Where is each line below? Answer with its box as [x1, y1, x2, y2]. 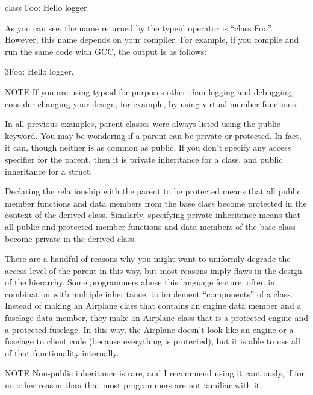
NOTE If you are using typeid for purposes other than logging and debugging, [5, 85, 294, 98]
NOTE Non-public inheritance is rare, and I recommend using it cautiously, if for [5, 367, 305, 379]
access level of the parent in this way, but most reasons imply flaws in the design [5, 264, 302, 276]
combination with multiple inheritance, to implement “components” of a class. [5, 287, 293, 300]
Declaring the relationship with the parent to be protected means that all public [5, 185, 301, 197]
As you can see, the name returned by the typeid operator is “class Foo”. [5, 21, 273, 34]
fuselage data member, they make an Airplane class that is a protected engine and [5, 311, 308, 324]
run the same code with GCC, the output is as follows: [5, 45, 207, 57]
